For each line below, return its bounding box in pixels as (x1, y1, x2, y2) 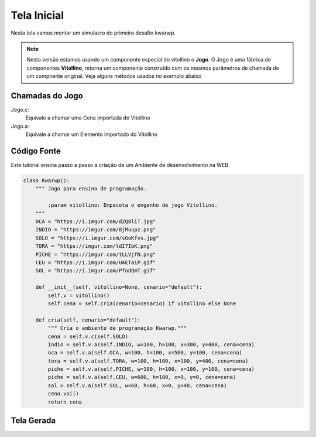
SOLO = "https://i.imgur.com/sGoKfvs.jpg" (35, 234, 159, 241)
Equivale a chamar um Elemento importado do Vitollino (25, 131, 158, 138)
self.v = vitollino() (47, 292, 110, 299)
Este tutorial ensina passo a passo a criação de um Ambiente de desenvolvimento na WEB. (11, 162, 230, 169)
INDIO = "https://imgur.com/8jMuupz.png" (35, 226, 156, 233)
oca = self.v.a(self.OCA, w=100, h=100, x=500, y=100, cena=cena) (47, 349, 243, 356)
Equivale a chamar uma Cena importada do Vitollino (25, 114, 150, 121)
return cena (47, 398, 82, 405)
